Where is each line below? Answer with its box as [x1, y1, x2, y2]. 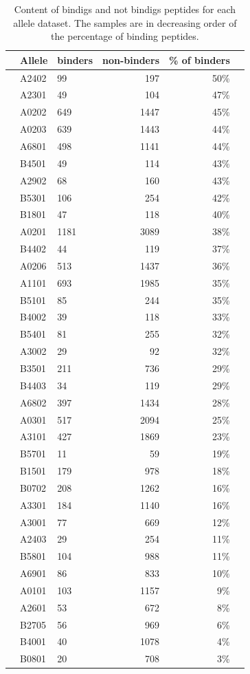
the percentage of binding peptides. [51, 29, 199, 43]
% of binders [169, 52, 230, 67]
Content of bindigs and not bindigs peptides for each [14, 2, 236, 16]
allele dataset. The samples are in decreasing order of [13, 15, 237, 30]
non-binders [102, 52, 159, 67]
